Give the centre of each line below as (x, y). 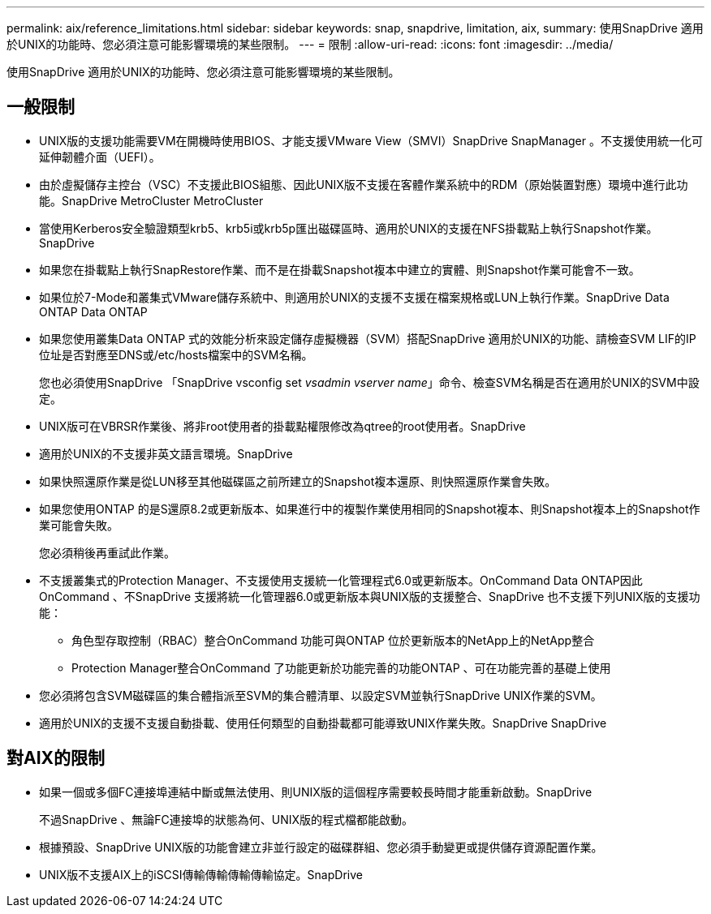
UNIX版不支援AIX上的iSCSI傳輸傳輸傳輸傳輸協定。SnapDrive (201, 874)
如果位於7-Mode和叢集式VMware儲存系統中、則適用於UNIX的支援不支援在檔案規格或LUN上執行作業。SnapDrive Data (354, 297)
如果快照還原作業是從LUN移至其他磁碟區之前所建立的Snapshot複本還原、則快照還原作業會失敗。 (298, 481)
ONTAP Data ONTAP (93, 311)
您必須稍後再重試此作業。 (107, 552)
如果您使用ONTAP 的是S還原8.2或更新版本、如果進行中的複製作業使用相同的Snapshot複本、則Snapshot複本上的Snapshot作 (370, 508)
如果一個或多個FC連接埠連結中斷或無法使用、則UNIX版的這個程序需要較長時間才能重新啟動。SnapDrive (316, 792)
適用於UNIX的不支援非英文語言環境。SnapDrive (166, 453)
